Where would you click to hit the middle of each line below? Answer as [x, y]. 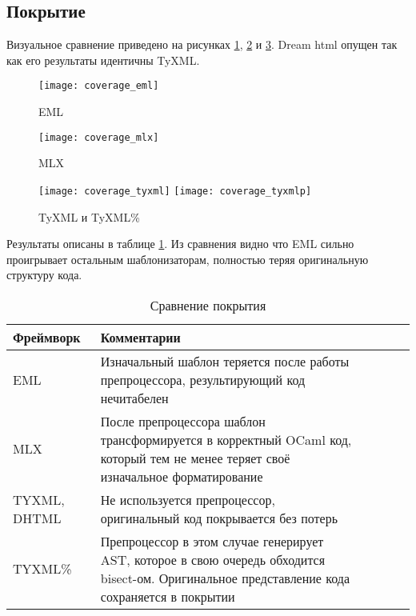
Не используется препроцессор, [188, 499]
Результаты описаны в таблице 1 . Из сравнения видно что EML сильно [180, 244]
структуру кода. [44, 275]
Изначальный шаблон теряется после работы [225, 361]
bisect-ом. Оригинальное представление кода [225, 578]
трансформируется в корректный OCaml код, [226, 439]
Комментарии [140, 337]
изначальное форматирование [182, 476]
